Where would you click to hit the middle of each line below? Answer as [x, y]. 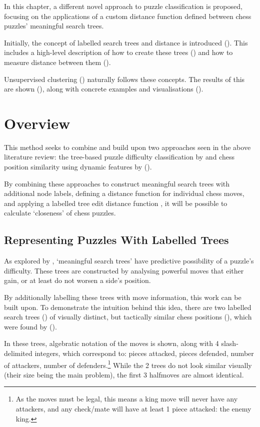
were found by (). [30, 326]
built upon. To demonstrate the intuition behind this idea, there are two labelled [128, 307]
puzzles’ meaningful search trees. [54, 26]
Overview [37, 123]
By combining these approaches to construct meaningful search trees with [117, 183]
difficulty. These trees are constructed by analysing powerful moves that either [124, 270]
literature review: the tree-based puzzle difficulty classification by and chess [119, 157]
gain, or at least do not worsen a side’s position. [77, 280]
